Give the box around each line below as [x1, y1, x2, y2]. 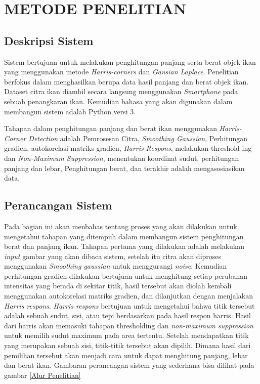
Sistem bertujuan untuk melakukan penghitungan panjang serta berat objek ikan [4, 56, 256, 67]
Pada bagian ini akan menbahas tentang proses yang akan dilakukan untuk [4, 221, 237, 231]
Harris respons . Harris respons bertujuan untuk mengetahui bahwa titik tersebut [4, 300, 255, 311]
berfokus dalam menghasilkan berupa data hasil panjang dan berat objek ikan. [4, 76, 249, 87]
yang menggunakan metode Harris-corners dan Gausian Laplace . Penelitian [4, 66, 239, 77]
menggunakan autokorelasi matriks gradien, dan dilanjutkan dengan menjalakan [4, 290, 253, 301]
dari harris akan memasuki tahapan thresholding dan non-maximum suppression [4, 320, 253, 330]
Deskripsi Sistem [4, 32, 94, 48]
